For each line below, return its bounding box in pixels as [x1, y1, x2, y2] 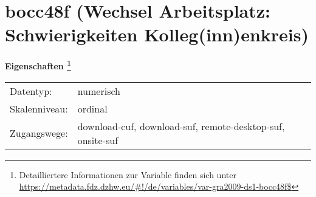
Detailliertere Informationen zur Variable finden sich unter [19, 168, 236, 181]
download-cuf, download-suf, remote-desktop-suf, [77, 119, 285, 133]
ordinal [77, 101, 108, 116]
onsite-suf [77, 133, 118, 147]
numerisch [77, 83, 120, 98]
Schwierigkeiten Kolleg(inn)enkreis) [5, 22, 309, 47]
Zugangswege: [10, 126, 68, 140]
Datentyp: [10, 83, 52, 98]
